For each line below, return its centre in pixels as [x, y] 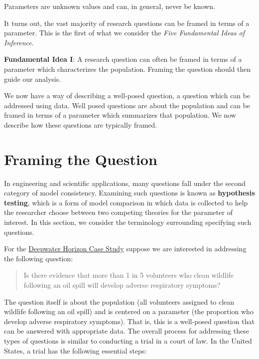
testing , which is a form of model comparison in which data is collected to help [126, 202]
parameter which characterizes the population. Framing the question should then [128, 69]
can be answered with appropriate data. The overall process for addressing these [127, 331]
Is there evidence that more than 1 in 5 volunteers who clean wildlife [129, 275]
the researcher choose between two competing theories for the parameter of [118, 212]
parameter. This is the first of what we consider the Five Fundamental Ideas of [124, 33]
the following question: [39, 258]
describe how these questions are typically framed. [81, 124]
